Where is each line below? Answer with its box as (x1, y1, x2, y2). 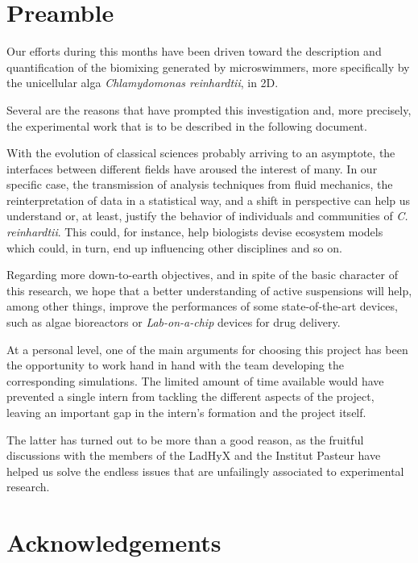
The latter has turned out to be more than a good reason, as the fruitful (6, 431, 364, 448)
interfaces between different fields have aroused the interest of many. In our (6, 160, 378, 177)
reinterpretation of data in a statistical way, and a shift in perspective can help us (6, 191, 411, 208)
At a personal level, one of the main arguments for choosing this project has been (6, 340, 408, 357)
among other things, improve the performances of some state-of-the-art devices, (6, 298, 398, 315)
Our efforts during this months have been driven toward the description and (6, 43, 382, 60)
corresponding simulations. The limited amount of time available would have (6, 372, 384, 389)
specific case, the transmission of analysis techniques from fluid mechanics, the (6, 176, 393, 193)
